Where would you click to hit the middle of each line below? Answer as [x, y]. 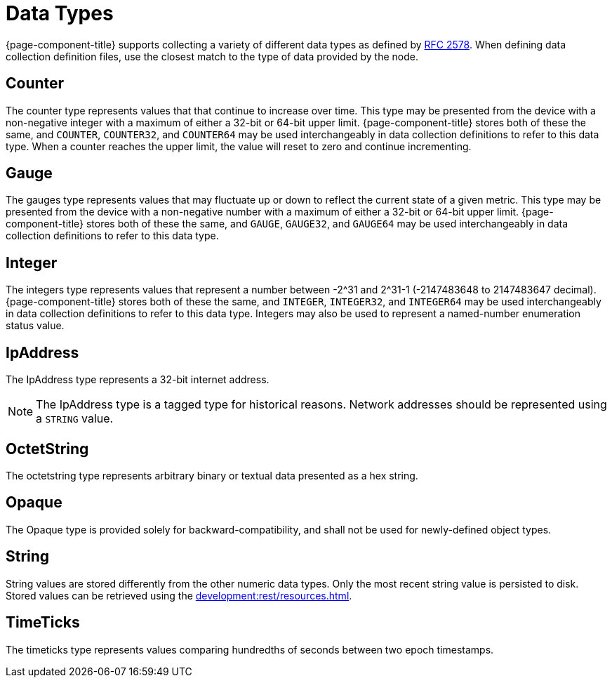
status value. [35, 326]
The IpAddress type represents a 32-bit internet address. [138, 380]
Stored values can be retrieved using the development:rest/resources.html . [179, 595]
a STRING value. [75, 419]
